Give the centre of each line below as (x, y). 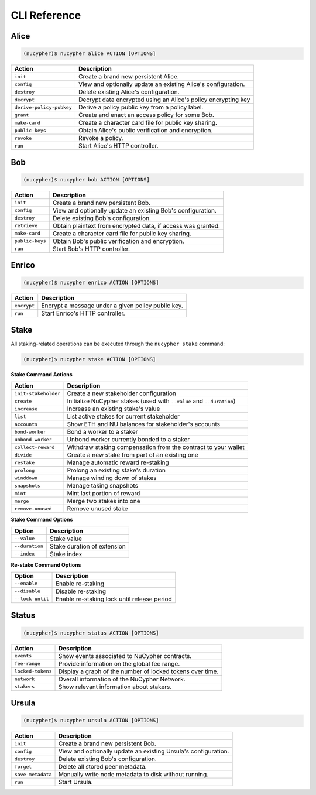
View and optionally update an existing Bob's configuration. (135, 210)
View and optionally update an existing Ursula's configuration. (144, 751)
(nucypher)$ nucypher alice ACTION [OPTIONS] (90, 54)
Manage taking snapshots (103, 486)
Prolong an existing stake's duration (116, 470)
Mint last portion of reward (104, 494)
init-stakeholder (37, 393)
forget (23, 767)
